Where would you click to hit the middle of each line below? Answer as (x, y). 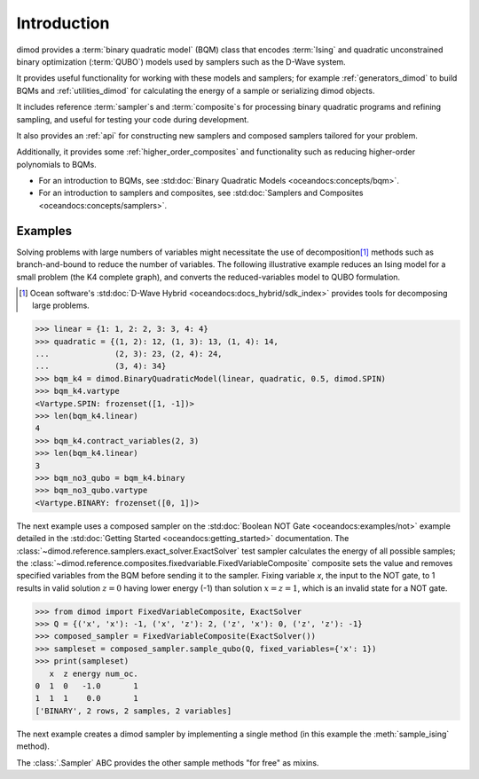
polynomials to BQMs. (56, 164)
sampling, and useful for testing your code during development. (133, 119)
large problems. (61, 305)
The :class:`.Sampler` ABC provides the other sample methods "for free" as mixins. (168, 762)
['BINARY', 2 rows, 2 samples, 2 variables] (133, 711)
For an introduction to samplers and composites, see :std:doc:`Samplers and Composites (201, 193)
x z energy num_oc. (94, 673)
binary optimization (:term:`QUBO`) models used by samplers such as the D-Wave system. (181, 61)
